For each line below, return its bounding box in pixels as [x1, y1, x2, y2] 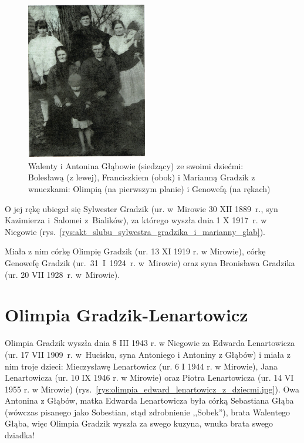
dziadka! [5, 429, 35, 441]
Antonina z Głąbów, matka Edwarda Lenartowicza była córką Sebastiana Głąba [5, 394, 294, 407]
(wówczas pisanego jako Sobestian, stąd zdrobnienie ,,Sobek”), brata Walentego [5, 405, 291, 418]
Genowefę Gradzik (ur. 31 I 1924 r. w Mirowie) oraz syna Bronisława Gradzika [5, 257, 295, 269]
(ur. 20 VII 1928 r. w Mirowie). [5, 268, 120, 280]
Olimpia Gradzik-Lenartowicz [5, 303, 248, 327]
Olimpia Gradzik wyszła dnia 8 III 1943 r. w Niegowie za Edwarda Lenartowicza [5, 337, 295, 349]
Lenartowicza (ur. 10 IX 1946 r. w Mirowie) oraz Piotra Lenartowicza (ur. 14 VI [5, 371, 294, 384]
